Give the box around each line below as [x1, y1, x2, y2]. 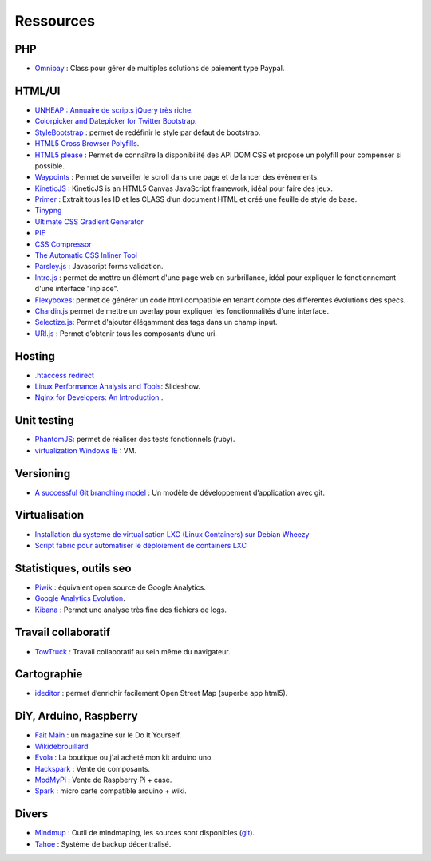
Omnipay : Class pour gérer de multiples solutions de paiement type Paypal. [34, 64, 285, 73]
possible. [34, 160, 65, 171]
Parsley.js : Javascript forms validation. [34, 262, 164, 271]
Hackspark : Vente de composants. [34, 764, 151, 773]
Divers [14, 807, 48, 821]
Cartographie [14, 667, 83, 681]
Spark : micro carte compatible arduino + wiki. [34, 786, 187, 796]
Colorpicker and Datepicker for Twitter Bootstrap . [34, 117, 197, 126]
